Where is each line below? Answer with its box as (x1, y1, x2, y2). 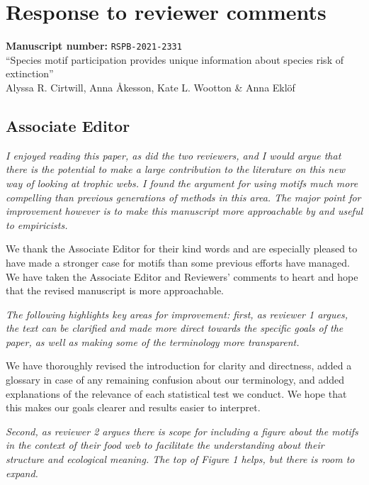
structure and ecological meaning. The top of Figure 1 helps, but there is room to (6, 452, 355, 467)
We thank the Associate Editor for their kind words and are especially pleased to (6, 241, 358, 256)
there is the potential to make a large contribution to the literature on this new (6, 162, 345, 177)
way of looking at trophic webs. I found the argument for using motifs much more (6, 175, 358, 190)
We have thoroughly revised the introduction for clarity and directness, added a (6, 358, 352, 373)
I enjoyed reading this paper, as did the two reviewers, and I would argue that (6, 147, 341, 162)
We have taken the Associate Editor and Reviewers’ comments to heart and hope (6, 269, 358, 284)
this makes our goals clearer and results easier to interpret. (6, 400, 261, 415)
